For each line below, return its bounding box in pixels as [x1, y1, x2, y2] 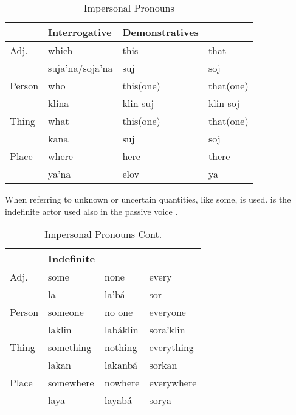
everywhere [149, 375, 197, 390]
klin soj [208, 96, 240, 110]
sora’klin [149, 323, 185, 337]
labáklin [105, 323, 139, 337]
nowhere [105, 375, 140, 390]
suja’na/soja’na [48, 61, 113, 75]
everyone [149, 305, 186, 319]
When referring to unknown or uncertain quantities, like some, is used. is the [5, 193, 291, 205]
